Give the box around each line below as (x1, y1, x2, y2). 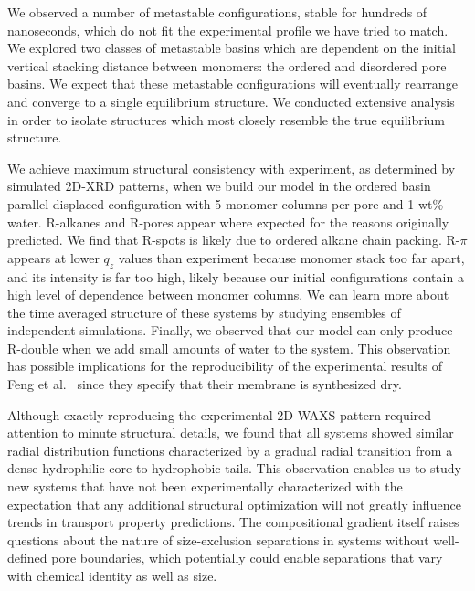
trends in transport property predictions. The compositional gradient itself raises (7, 512, 459, 532)
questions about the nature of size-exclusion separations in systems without (7, 530, 429, 549)
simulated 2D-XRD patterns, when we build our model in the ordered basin (7, 176, 431, 195)
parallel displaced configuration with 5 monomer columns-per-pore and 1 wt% (7, 194, 444, 213)
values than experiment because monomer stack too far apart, (118, 248, 465, 267)
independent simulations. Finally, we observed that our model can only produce (7, 321, 453, 340)
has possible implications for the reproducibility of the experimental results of (7, 356, 442, 375)
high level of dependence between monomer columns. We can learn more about (7, 285, 449, 304)
